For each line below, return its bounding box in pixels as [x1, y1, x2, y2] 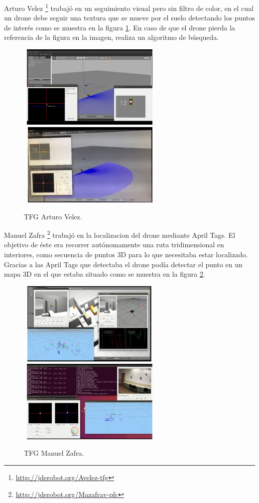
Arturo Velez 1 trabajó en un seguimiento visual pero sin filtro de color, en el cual [4, 1, 254, 13]
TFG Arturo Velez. [24, 211, 82, 221]
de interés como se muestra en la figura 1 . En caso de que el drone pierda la [4, 22, 235, 32]
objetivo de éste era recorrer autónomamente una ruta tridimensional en [4, 239, 224, 250]
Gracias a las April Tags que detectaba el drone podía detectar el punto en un [4, 259, 243, 269]
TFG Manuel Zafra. [24, 448, 84, 458]
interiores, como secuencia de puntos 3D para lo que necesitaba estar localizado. [4, 249, 248, 259]
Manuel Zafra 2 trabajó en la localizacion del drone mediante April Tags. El [4, 228, 236, 240]
